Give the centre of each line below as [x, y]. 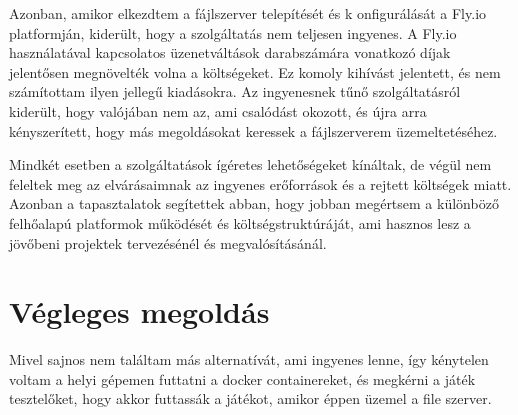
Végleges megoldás [139, 311]
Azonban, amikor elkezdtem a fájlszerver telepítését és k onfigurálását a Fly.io [248, 13]
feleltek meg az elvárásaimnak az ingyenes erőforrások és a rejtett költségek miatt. [260, 183]
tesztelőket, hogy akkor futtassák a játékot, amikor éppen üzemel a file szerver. [250, 398]
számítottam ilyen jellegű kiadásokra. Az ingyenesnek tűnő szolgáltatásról [235, 91]
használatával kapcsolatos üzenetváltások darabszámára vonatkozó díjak [230, 52]
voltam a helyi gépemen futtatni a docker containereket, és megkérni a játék [242, 378]
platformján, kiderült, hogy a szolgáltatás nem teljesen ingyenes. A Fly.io [233, 32]
